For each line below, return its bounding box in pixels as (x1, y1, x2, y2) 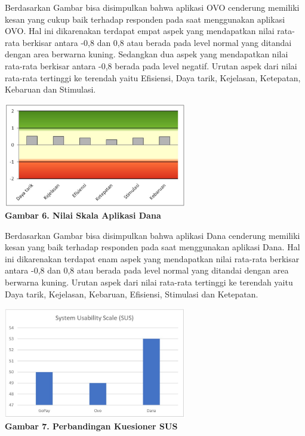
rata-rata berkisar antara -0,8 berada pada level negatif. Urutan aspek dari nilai (5, 59, 297, 72)
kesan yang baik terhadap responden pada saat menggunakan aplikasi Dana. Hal (5, 241, 300, 253)
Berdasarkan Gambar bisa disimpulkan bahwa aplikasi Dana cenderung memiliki (5, 229, 300, 241)
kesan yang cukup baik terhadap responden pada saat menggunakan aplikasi (5, 13, 285, 25)
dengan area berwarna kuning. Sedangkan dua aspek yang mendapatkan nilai (5, 48, 288, 60)
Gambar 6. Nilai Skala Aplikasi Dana (5, 208, 161, 221)
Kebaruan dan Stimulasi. (5, 83, 96, 96)
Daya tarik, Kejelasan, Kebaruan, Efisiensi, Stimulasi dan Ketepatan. (5, 287, 258, 300)
